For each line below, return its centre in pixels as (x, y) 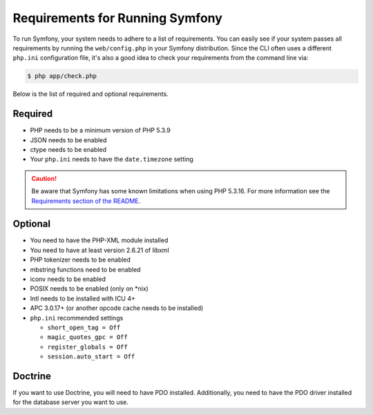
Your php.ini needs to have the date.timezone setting (112, 160)
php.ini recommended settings (77, 318)
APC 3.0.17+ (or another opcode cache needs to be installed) (117, 308)
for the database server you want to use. (71, 402)
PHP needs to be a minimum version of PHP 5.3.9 (100, 131)
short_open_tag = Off (84, 327)
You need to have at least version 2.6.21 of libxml (99, 250)
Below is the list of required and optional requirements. (90, 94)
